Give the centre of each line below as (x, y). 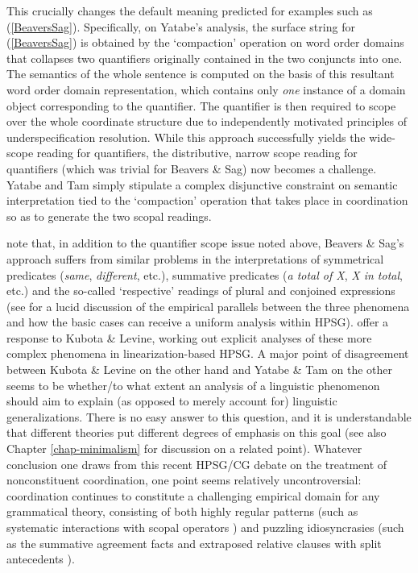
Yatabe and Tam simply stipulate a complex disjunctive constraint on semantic (202, 184)
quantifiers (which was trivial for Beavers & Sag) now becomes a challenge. (192, 168)
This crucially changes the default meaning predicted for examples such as (190, 10)
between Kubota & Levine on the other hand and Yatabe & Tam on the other (200, 370)
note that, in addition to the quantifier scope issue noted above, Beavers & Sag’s (205, 243)
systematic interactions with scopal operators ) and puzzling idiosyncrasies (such (205, 527)
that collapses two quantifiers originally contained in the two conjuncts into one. (205, 58)
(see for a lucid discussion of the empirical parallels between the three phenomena (208, 306)
